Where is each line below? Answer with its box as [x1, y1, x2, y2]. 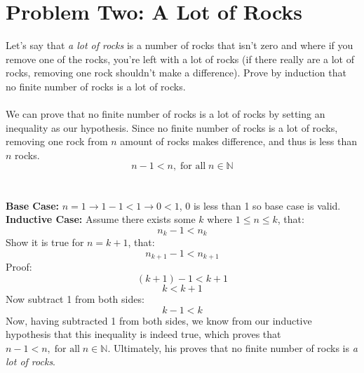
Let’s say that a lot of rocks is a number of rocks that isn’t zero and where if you [6, 38, 353, 53]
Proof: [6, 259, 32, 274]
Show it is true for [6, 235, 84, 250]
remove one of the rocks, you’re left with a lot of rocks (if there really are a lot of [6, 51, 354, 66]
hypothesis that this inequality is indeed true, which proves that [6, 327, 281, 341]
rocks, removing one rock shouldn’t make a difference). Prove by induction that [6, 65, 346, 80]
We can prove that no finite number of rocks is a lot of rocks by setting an [6, 107, 325, 121]
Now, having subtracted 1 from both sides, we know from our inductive [6, 313, 312, 327]
